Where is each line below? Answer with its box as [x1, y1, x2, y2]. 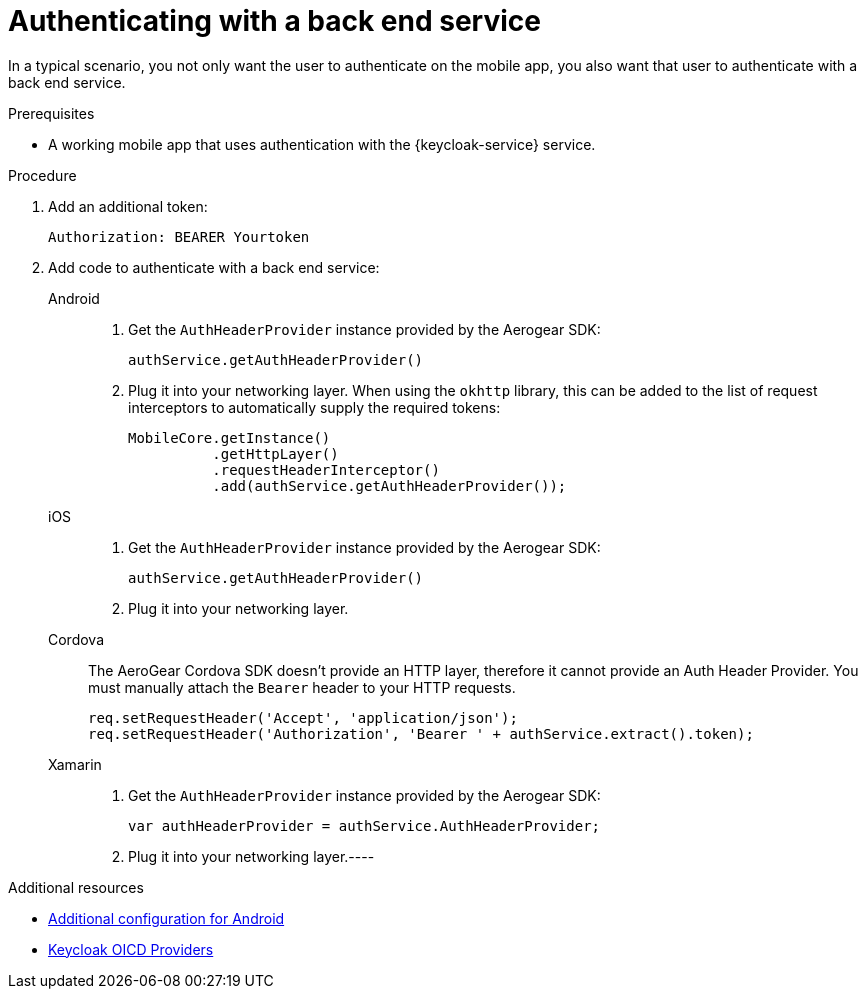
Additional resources [8, 878, 144, 896]
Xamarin [48, 755, 102, 773]
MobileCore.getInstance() [128, 429, 331, 446]
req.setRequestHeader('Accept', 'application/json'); [88, 709, 518, 726]
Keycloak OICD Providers [48, 940, 214, 958]
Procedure [8, 166, 77, 184]
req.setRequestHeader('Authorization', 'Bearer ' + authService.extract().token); [88, 725, 754, 742]
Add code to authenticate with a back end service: [48, 258, 380, 276]
